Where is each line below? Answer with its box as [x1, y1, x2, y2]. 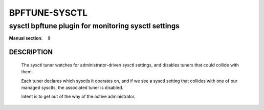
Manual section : [9, 35, 43, 41]
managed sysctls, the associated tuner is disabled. [21, 85, 124, 90]
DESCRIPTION [9, 48, 53, 56]
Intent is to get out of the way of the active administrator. [21, 93, 135, 100]
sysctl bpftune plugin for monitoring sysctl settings [9, 22, 180, 30]
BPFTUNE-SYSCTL [9, 7, 88, 18]
